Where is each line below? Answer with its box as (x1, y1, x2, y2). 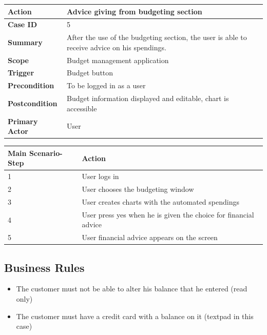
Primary (8, 115, 38, 126)
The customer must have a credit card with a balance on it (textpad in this (16, 310, 254, 321)
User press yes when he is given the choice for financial (82, 209, 254, 220)
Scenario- (29, 147, 63, 158)
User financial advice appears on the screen (82, 232, 218, 243)
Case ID (8, 19, 37, 30)
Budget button (67, 67, 113, 78)
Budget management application (67, 54, 169, 65)
